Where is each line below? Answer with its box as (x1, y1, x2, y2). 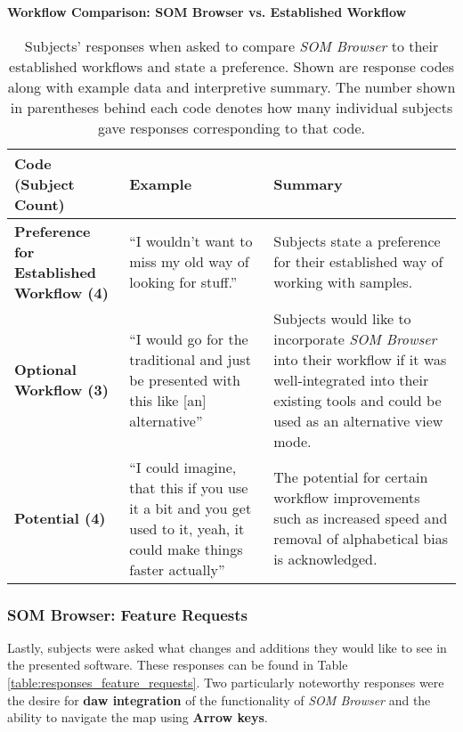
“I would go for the (129, 328, 248, 349)
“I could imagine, (129, 456, 237, 477)
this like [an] (129, 389, 207, 411)
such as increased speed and (273, 508, 448, 529)
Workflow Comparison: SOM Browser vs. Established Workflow (7, 3, 407, 20)
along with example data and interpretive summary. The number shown (7, 76, 456, 97)
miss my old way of (129, 251, 249, 272)
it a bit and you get (129, 497, 252, 518)
